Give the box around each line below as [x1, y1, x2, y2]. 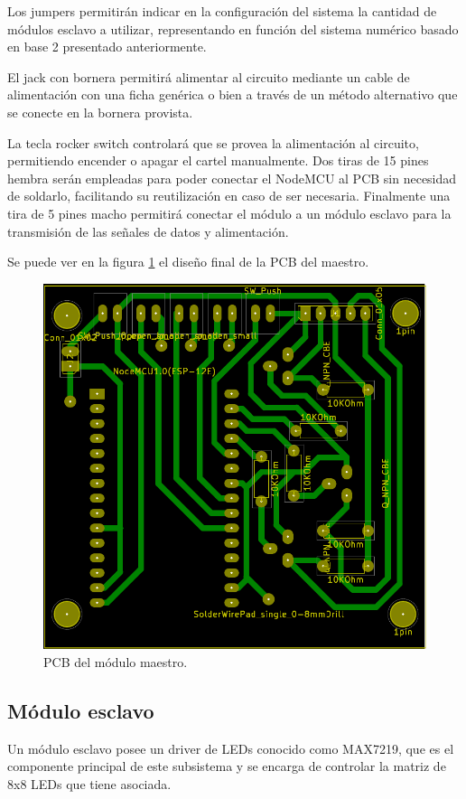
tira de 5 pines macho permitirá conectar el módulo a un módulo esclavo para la [7, 203, 452, 222]
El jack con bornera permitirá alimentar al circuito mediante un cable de [7, 67, 410, 86]
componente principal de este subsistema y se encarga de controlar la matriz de [7, 757, 446, 775]
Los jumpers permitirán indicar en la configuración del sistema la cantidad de [7, 2, 437, 20]
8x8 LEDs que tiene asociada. [7, 774, 172, 793]
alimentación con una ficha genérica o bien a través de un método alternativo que [7, 85, 458, 104]
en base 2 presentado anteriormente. [7, 37, 207, 56]
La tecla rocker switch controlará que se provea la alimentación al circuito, [7, 133, 419, 152]
